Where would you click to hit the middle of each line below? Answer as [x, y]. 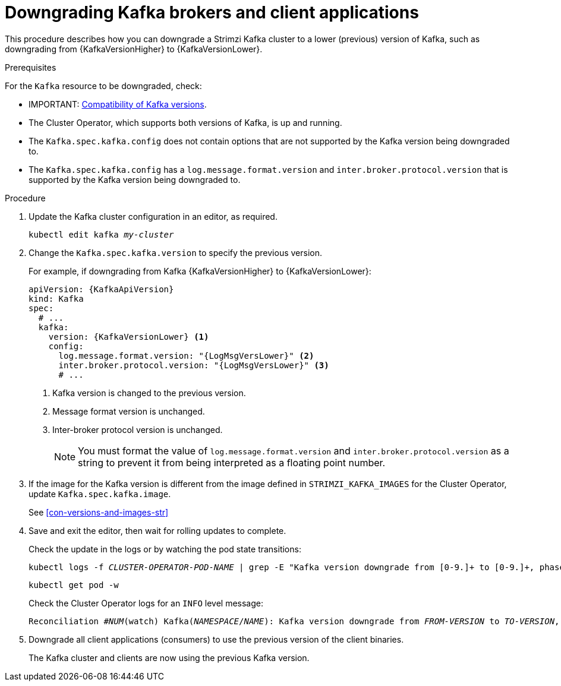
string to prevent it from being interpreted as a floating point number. [232, 462]
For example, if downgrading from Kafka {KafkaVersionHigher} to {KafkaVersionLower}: [200, 271]
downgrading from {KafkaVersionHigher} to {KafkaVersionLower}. [134, 49]
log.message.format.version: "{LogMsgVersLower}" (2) [186, 355]
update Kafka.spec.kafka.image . [100, 494]
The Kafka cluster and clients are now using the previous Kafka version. [169, 657]
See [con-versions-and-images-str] [99, 512]
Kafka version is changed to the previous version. [149, 393]
